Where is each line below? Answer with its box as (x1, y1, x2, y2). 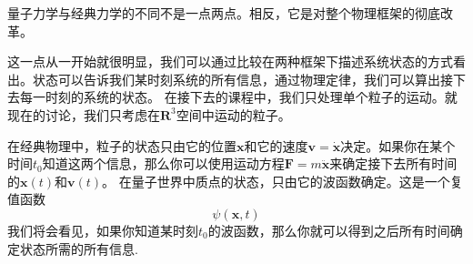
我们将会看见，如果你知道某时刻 (7, 220, 198, 239)
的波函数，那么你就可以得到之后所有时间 (207, 220, 450, 239)
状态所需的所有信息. (19, 239, 138, 258)
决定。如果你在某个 (340, 136, 456, 155)
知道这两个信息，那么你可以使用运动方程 (42, 154, 285, 173)
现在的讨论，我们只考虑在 (7, 105, 160, 124)
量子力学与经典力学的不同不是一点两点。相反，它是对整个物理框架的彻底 (7, 4, 440, 22)
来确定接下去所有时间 (329, 154, 458, 173)
